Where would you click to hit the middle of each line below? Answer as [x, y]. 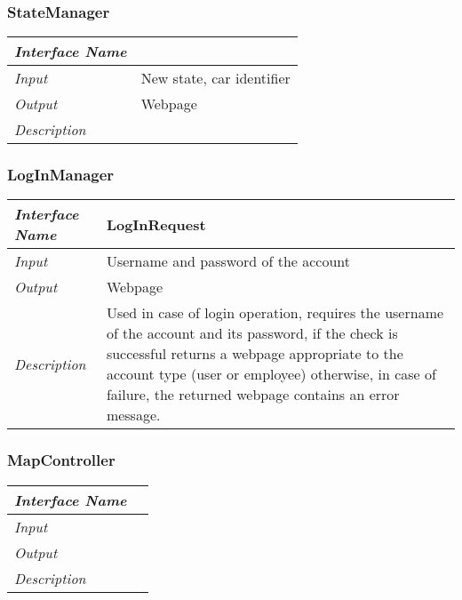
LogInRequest [156, 224]
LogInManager [61, 175]
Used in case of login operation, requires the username [275, 313]
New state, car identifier [215, 78]
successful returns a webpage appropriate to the [255, 354]
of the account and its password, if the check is [252, 333]
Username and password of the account [228, 261]
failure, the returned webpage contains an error [253, 395]
